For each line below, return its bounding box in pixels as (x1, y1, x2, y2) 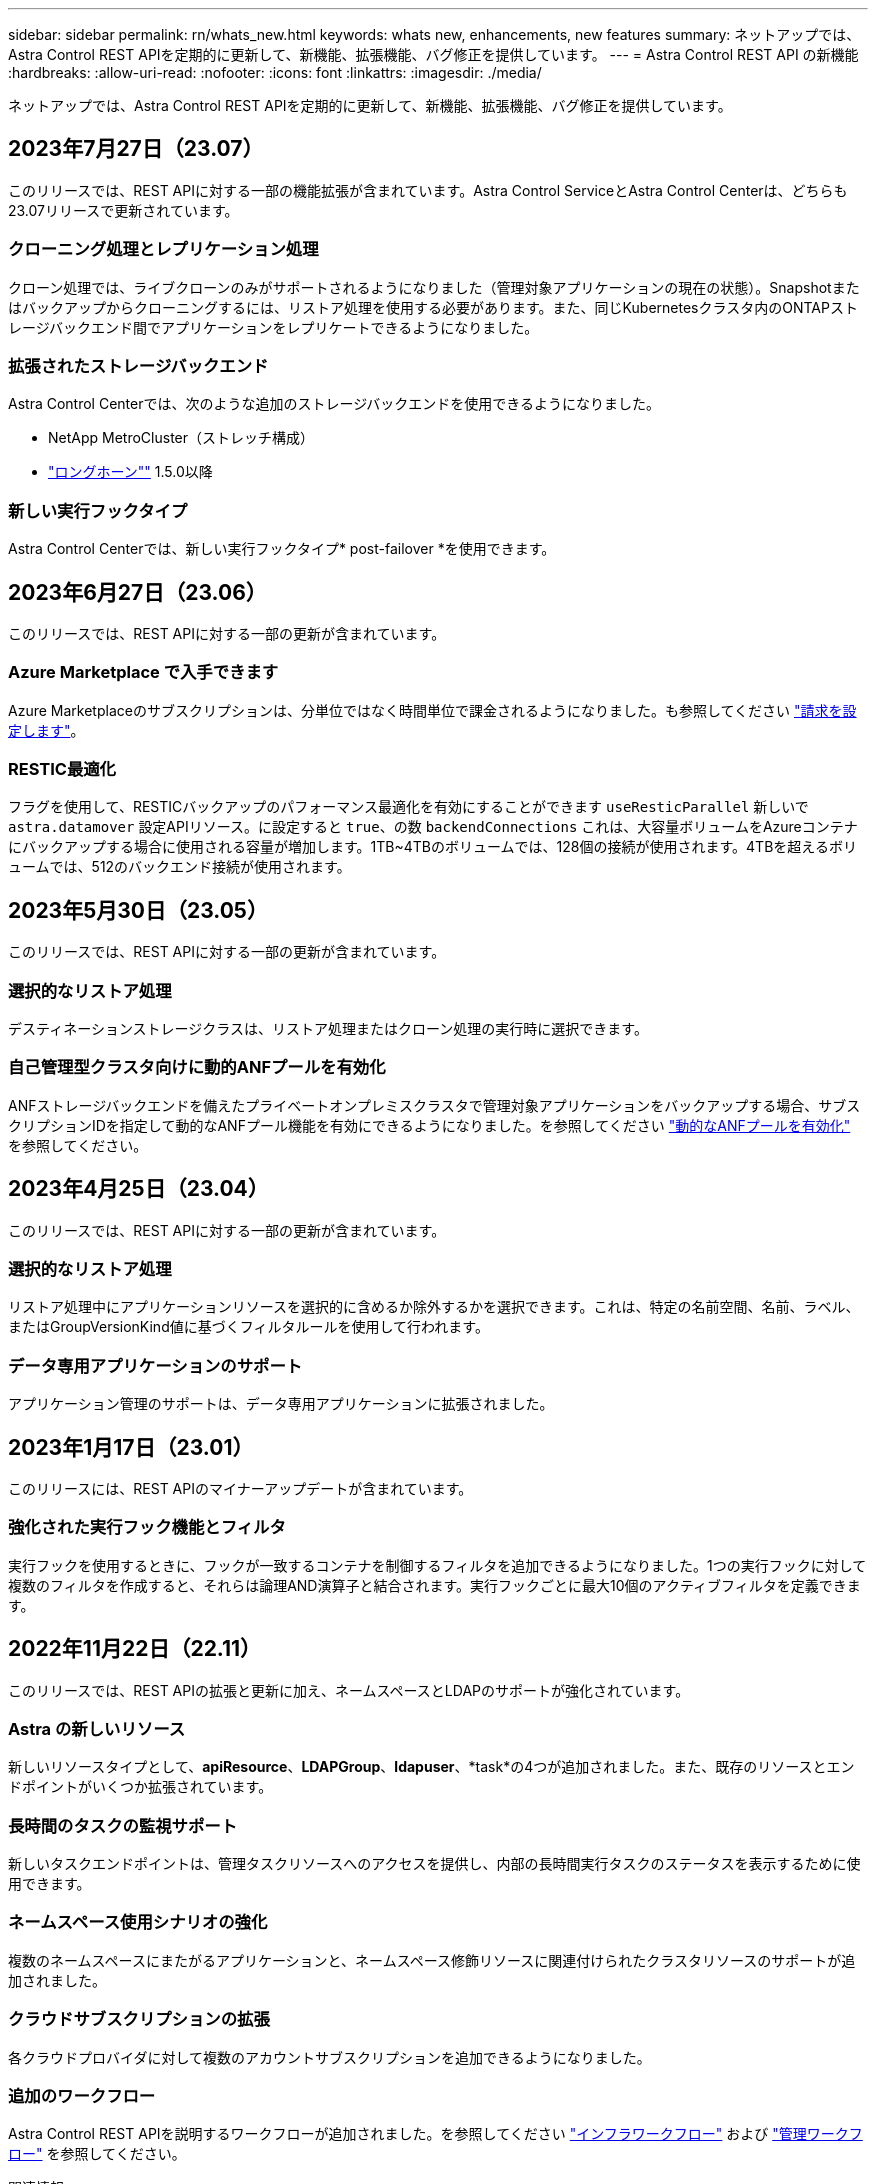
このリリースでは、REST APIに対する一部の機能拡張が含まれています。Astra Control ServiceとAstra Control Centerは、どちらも (8, 181, 848, 199)
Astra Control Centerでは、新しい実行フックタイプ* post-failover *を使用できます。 (8, 540, 556, 558)
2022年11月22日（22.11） (8, 1636, 262, 1662)
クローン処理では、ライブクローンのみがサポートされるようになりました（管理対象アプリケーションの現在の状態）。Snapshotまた (8, 278, 860, 296)
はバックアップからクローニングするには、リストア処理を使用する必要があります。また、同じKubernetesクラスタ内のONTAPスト (8, 298, 858, 316)
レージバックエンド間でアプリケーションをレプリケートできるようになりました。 (8, 318, 539, 336)
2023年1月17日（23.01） (8, 1434, 254, 1460)
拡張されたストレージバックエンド (8, 355, 269, 376)
